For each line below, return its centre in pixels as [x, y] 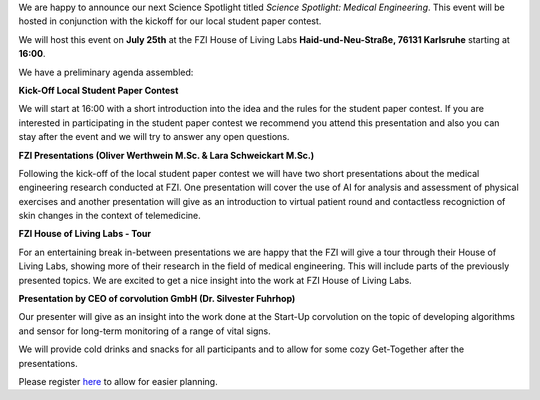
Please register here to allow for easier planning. [118, 381]
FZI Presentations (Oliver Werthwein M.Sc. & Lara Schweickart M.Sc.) [166, 155]
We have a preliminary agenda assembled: [106, 72]
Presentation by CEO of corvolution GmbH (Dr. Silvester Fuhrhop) [157, 299]
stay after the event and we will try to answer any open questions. [154, 137]
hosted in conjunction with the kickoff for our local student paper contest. [170, 21]
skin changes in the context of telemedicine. [110, 216]
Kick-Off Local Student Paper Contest [98, 90]
